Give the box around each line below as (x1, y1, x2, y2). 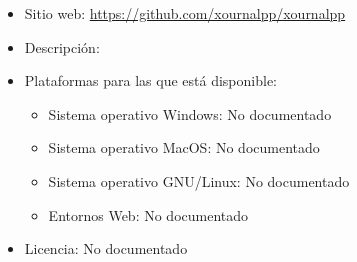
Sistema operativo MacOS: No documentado (48, 137, 320, 158)
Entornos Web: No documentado (48, 204, 249, 225)
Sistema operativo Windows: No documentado (48, 103, 332, 124)
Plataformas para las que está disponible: (24, 70, 278, 91)
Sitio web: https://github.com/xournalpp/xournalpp (24, 3, 346, 23)
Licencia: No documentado (24, 238, 188, 259)
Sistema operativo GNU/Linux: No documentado (48, 170, 350, 191)
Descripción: (24, 36, 100, 57)
